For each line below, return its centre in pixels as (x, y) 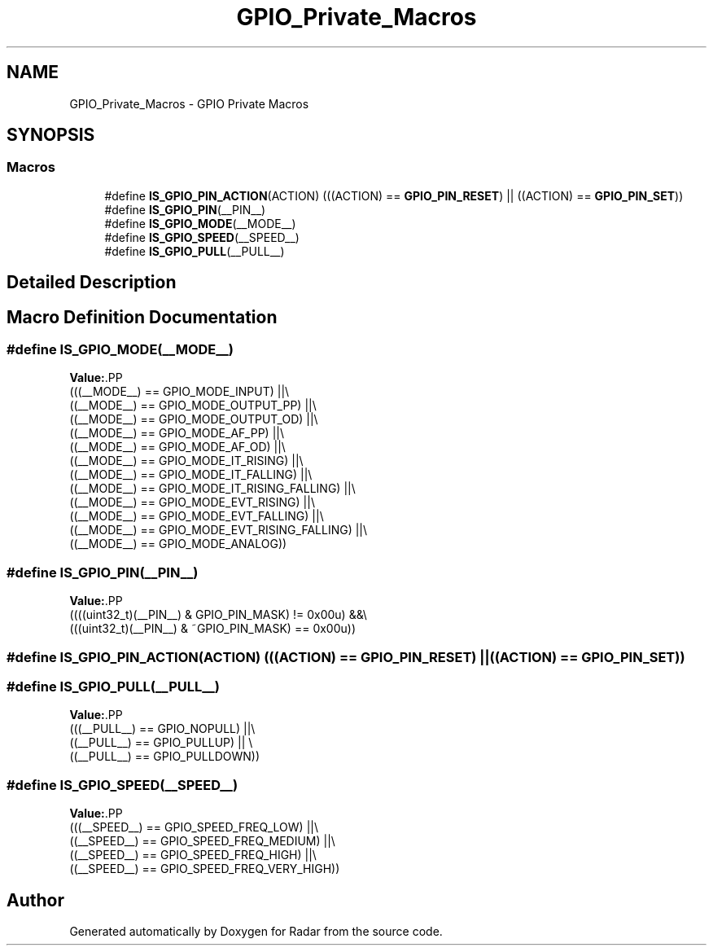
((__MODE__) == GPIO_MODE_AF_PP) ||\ (177, 433)
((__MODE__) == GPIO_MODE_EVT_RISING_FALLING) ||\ (219, 530)
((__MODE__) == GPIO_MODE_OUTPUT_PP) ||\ (193, 406)
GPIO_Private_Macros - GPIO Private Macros (189, 103)
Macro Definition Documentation (142, 317)
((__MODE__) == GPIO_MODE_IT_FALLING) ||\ (191, 475)
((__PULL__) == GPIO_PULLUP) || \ (161, 743)
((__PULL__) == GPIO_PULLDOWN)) (165, 757)
